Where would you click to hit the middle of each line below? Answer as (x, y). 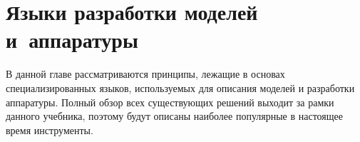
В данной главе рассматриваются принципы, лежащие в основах (145, 74)
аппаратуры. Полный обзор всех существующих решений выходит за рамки (170, 102)
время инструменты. (50, 130)
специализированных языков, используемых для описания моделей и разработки (180, 87)
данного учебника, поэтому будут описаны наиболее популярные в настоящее (175, 116)
